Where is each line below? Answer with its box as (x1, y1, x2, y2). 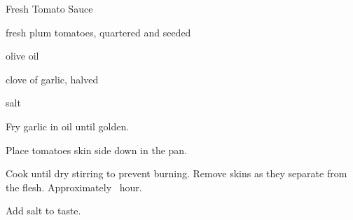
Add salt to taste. (6, 203, 81, 218)
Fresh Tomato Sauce (6, 1, 93, 15)
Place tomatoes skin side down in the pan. (6, 142, 188, 157)
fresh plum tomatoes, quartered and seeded (6, 25, 191, 39)
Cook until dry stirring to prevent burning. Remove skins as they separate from (6, 166, 347, 181)
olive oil (6, 48, 39, 63)
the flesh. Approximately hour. (6, 179, 142, 194)
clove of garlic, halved (6, 71, 99, 86)
